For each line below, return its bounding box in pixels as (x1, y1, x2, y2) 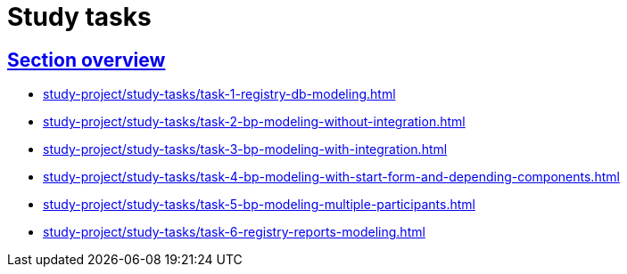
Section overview (7, 48, 166, 71)
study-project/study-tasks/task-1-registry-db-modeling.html (43, 86, 396, 102)
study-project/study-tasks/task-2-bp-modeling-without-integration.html (43, 114, 466, 130)
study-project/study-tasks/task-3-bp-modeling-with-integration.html (43, 141, 448, 157)
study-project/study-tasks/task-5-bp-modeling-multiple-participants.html (43, 197, 475, 213)
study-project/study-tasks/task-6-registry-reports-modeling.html (43, 224, 425, 240)
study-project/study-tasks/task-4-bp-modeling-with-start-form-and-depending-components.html (43, 169, 620, 185)
